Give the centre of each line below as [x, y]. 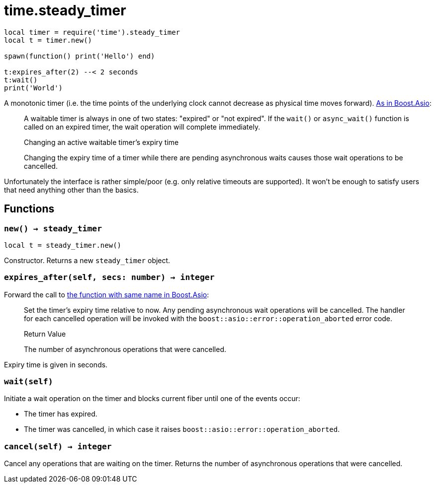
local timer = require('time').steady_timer [92, 32]
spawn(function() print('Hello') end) [80, 56]
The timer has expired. [61, 414]
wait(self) [29, 382]
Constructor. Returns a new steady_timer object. [87, 260]
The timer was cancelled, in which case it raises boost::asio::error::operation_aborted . [182, 429]
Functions [29, 209]
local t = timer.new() [48, 40]
